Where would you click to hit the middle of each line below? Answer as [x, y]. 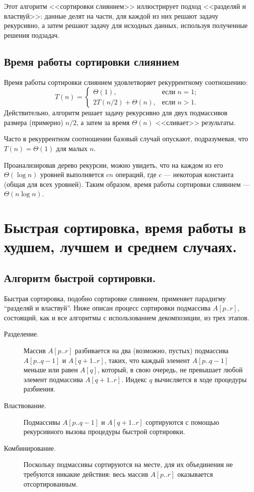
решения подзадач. [32, 35]
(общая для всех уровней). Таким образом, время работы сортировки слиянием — [127, 184]
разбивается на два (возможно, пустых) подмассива [152, 350]
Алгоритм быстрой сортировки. [80, 277]
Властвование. [25, 405]
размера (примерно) [34, 122]
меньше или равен [51, 370]
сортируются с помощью [182, 422]
